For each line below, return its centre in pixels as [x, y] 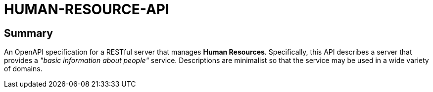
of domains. [23, 69]
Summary [28, 33]
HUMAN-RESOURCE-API [87, 9]
